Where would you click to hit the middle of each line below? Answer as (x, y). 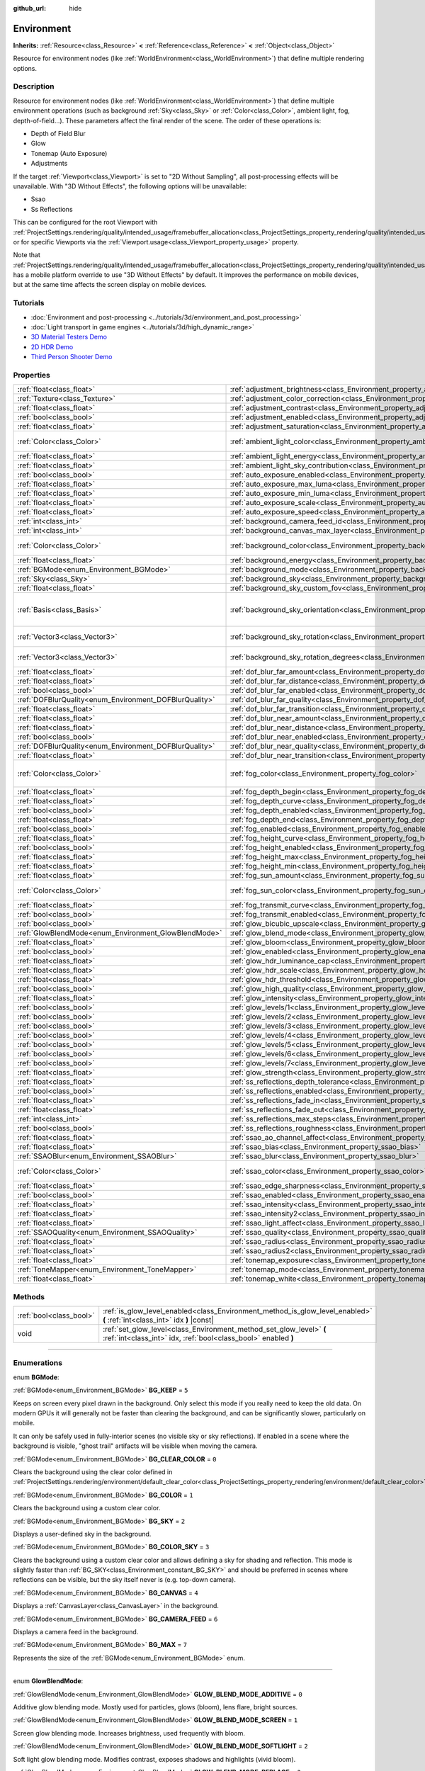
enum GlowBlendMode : (48, 1681)
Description (34, 86)
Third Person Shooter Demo (72, 357)
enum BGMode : (36, 1377)
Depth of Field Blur (58, 134)
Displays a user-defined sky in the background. (82, 1534)
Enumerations (38, 1363)
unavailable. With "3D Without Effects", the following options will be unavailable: (130, 186)
